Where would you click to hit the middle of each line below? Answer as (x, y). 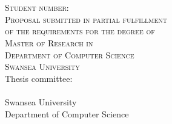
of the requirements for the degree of (80, 31)
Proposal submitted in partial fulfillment (86, 19)
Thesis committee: (39, 78)
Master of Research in (49, 42)
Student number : (37, 8)
